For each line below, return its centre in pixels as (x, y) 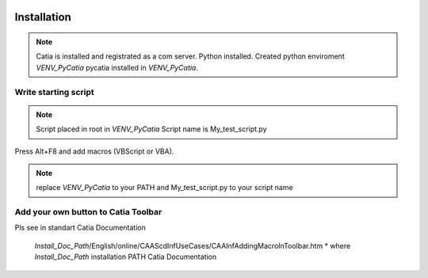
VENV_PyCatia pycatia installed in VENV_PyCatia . (117, 67)
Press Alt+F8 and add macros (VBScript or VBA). (94, 151)
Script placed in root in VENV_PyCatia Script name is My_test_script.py (151, 129)
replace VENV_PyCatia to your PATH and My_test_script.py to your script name (164, 188)
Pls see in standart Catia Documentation (80, 228)
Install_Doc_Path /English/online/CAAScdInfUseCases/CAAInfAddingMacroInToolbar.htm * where (193, 246)
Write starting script (54, 92)
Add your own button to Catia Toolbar (88, 212)
